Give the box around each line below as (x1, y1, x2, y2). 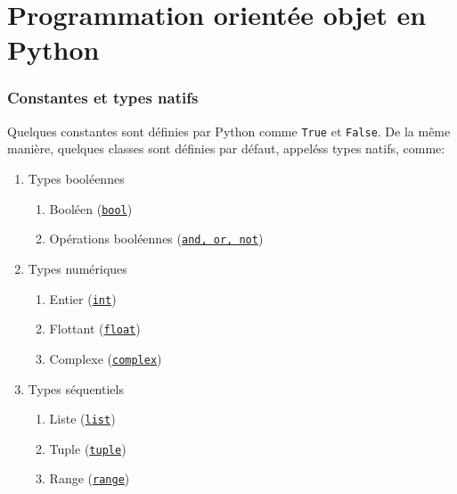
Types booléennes (28, 169, 125, 188)
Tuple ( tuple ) (49, 439, 126, 457)
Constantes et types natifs (7, 86, 199, 109)
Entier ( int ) (49, 289, 117, 308)
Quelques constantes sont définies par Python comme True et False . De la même (7, 121, 451, 140)
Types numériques (28, 259, 127, 277)
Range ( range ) (49, 469, 130, 488)
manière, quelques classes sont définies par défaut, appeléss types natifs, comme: (7, 139, 445, 158)
